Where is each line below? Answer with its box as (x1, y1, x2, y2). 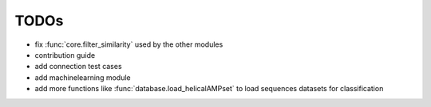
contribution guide (34, 50, 96, 59)
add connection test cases (34, 62, 123, 71)
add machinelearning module (34, 72, 131, 82)
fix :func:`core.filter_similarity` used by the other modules (34, 40, 223, 49)
